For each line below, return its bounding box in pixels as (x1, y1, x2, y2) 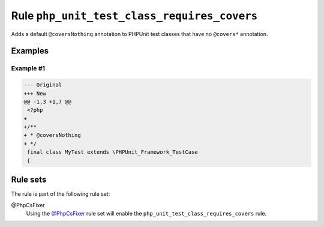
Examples (11, 46, 49, 56)
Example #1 (11, 64, 45, 73)
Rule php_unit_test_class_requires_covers (11, 9, 258, 22)
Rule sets (11, 175, 47, 185)
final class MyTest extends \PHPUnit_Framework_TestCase (27, 149, 198, 156)
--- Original (23, 82, 62, 88)
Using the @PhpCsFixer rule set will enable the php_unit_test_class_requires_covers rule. (26, 210, 267, 217)
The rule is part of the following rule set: (11, 190, 110, 198)
